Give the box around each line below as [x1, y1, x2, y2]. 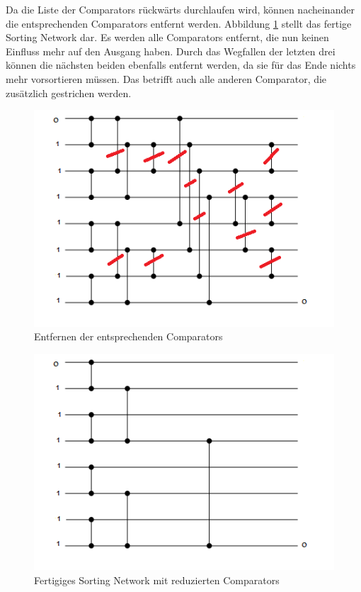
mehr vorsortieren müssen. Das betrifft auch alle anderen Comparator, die [6, 71, 327, 86]
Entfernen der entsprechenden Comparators [34, 329, 223, 344]
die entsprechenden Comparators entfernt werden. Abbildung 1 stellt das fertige [6, 16, 352, 30]
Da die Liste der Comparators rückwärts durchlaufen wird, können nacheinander [6, 2, 355, 16]
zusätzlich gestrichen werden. [6, 85, 132, 100]
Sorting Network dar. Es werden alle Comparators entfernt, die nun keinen [6, 30, 329, 45]
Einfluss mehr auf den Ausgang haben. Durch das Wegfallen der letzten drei [6, 43, 336, 58]
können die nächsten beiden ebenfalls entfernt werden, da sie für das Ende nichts [6, 57, 356, 72]
